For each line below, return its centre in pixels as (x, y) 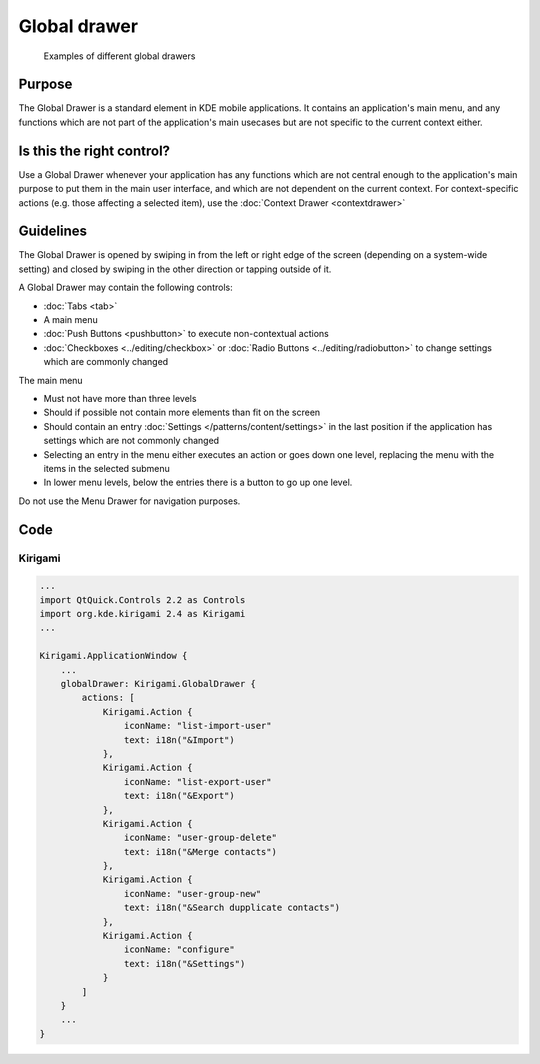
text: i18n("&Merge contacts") (200, 851)
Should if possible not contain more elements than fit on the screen (182, 412)
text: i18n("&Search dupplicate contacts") (232, 908)
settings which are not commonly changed (131, 441)
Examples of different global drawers (119, 56)
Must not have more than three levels (120, 398)
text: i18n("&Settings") (184, 963)
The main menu (51, 380)
